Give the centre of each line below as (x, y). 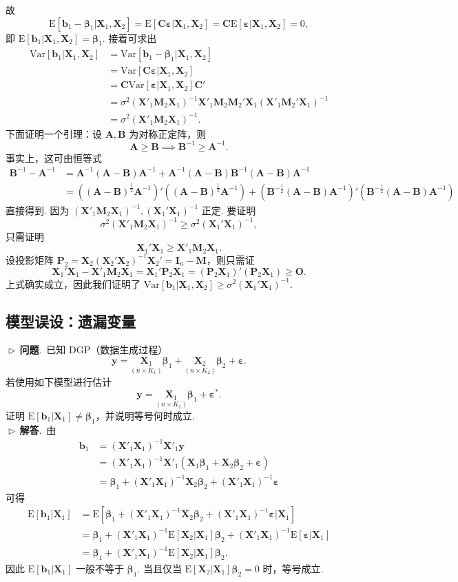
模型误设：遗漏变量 (71, 321)
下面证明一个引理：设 (54, 133)
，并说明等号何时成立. (145, 415)
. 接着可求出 (129, 38)
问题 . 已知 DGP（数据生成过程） (94, 350)
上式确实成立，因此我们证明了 (73, 283)
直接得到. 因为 (38, 210)
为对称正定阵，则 (168, 133)
